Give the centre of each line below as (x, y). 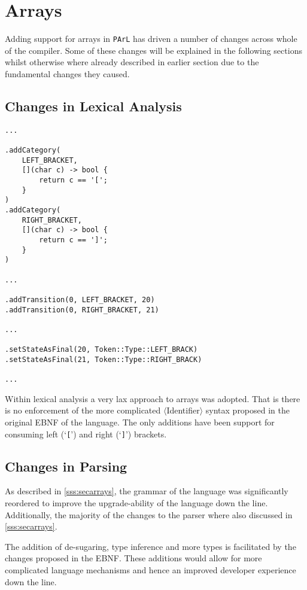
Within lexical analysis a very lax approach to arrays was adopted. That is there (153, 398)
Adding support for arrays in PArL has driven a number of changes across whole (151, 39)
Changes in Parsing (66, 466)
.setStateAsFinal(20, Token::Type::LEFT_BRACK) (101, 350)
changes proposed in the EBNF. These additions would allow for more (133, 558)
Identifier (183, 410)
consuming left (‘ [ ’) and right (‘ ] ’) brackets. (86, 434)
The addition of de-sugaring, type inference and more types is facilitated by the (151, 546)
